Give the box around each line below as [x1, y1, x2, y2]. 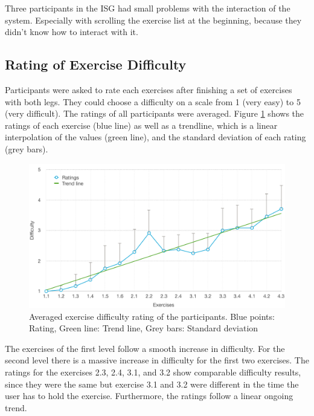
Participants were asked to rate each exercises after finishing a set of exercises [5, 83, 292, 96]
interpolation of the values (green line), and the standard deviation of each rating [5, 131, 306, 143]
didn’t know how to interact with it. [5, 25, 138, 38]
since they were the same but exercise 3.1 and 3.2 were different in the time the [5, 377, 299, 390]
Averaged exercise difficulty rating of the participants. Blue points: [29, 310, 275, 322]
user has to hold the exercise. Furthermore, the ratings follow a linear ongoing [5, 389, 293, 402]
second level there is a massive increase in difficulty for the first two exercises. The [5, 354, 309, 366]
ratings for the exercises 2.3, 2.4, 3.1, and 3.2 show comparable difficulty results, [5, 366, 301, 379]
